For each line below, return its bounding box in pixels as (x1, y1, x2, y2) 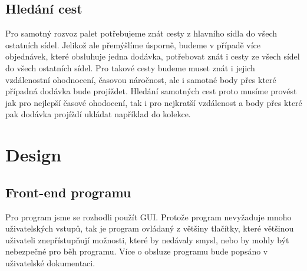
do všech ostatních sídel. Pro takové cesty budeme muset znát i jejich (5, 61, 255, 74)
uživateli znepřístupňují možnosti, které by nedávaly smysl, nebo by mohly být (5, 233, 289, 246)
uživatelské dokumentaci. (5, 256, 95, 269)
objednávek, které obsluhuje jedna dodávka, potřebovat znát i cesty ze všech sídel (5, 50, 300, 62)
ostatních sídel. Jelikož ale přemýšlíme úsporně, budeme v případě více (5, 38, 261, 51)
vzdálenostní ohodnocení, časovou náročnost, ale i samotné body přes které (5, 73, 276, 85)
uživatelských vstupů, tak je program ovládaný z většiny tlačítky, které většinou (5, 222, 294, 234)
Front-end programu (5, 183, 131, 201)
